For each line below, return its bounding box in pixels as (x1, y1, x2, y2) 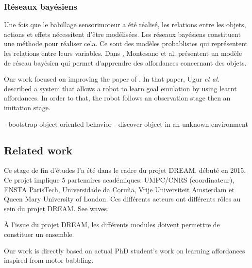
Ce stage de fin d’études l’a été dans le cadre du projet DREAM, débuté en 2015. (4, 165, 246, 175)
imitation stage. (4, 102, 50, 112)
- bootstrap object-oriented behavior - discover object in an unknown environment (4, 118, 248, 129)
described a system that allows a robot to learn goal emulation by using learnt (4, 83, 237, 93)
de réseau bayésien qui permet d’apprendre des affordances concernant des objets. (4, 57, 247, 67)
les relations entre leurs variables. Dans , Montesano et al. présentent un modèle (4, 48, 242, 58)
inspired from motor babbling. (4, 255, 94, 265)
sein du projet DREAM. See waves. (4, 203, 109, 213)
